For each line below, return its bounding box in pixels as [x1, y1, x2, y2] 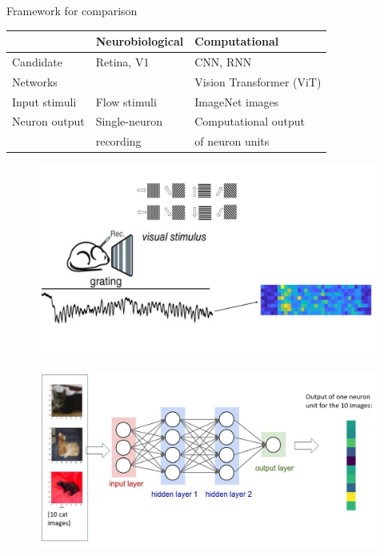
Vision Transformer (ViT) [194, 73, 322, 90]
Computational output [194, 113, 305, 130]
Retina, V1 [95, 53, 150, 70]
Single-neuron [95, 113, 162, 130]
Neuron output [12, 113, 85, 130]
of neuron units [194, 133, 270, 150]
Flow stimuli [95, 93, 157, 110]
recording [95, 133, 142, 150]
